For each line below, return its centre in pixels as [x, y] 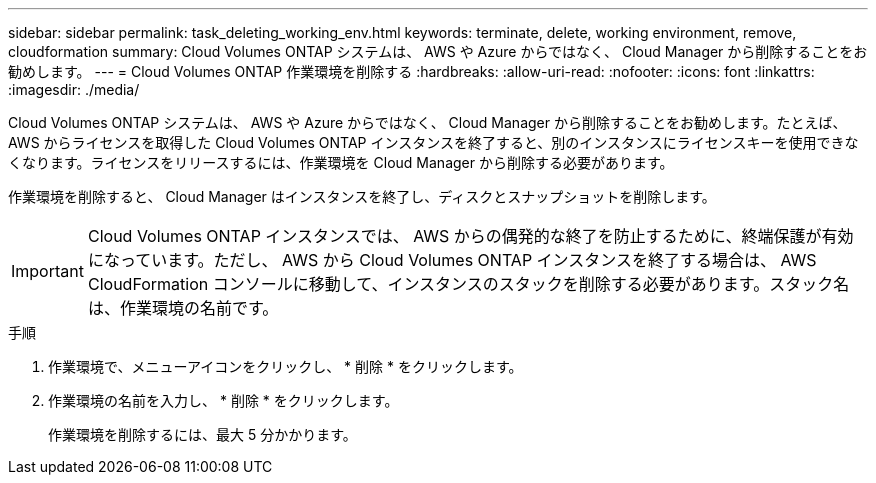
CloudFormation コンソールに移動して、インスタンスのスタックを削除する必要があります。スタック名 [468, 284]
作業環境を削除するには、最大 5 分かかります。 [202, 434]
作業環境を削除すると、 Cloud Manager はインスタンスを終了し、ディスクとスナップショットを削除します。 [362, 196]
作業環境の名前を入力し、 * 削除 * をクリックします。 [223, 400]
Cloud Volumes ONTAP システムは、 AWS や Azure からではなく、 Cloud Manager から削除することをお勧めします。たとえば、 [427, 122]
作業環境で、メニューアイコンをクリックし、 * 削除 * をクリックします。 [285, 366]
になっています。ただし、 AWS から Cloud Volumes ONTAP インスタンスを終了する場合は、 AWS [452, 260]
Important [47, 271]
